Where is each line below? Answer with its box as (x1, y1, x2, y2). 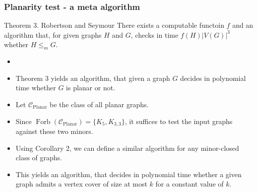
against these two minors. (15, 126, 93, 136)
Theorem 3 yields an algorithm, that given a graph (15, 72, 170, 83)
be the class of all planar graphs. (49, 99, 149, 109)
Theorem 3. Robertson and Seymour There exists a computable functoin (4, 20, 224, 30)
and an (232, 20, 254, 30)
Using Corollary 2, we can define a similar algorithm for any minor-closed (15, 142, 239, 153)
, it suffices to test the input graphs (125, 116, 233, 126)
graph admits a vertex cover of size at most (15, 179, 147, 189)
